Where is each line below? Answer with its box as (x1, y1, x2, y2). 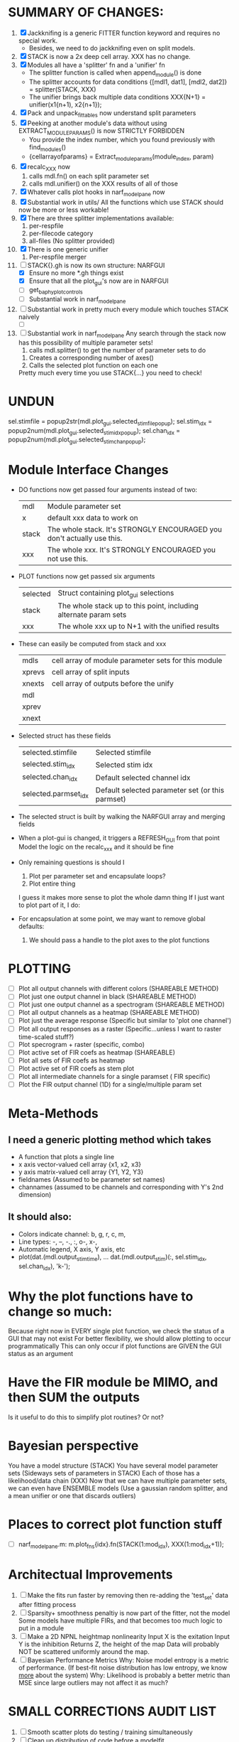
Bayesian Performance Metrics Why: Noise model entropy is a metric (27, 1655, 229, 1664)
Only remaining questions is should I (18, 858, 125, 867)
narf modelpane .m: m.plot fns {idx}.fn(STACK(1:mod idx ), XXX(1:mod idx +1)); (18, 1540, 224, 1550)
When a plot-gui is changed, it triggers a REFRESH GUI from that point (18, 833, 220, 844)
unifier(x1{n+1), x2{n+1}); (28, 100, 102, 109)
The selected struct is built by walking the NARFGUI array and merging (18, 812, 226, 821)
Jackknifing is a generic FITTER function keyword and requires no (27, 28, 221, 37)
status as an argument (8, 1350, 74, 1358)
